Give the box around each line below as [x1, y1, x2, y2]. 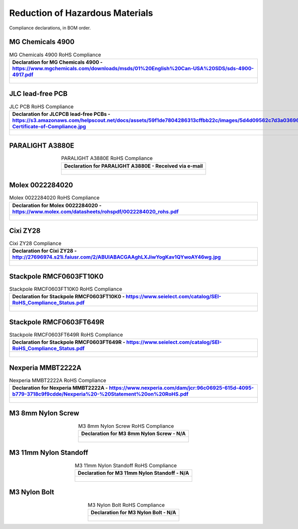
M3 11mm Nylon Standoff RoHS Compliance [74, 462, 177, 469]
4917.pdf [12, 71, 34, 78]
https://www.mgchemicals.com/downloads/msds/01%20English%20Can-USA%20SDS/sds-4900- [12, 65, 254, 72]
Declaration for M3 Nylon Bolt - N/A [90, 509, 176, 516]
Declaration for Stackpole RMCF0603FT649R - [12, 339, 126, 346]
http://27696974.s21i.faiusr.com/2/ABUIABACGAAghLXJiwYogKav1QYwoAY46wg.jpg [12, 254, 221, 261]
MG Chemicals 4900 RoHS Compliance [9, 51, 101, 58]
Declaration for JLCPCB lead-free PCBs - [12, 110, 110, 117]
